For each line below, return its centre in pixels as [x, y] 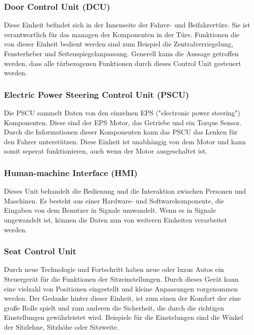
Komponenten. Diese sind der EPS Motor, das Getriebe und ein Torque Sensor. [123, 122]
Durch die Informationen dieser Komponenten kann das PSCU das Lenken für [121, 132]
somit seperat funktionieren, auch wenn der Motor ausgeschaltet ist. [106, 151]
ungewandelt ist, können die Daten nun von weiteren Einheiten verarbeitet [116, 219]
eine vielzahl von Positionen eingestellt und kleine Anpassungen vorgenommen [121, 288]
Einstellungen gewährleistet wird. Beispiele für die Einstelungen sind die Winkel [124, 317]
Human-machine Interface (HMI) [71, 172]
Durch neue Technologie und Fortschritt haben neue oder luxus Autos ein [114, 269]
